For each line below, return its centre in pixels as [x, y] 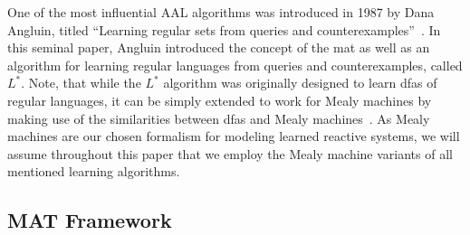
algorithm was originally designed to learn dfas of [300, 83]
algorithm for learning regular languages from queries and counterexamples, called [235, 65]
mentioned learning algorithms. [94, 171]
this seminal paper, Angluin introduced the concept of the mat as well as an [219, 47]
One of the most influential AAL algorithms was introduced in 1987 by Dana [221, 12]
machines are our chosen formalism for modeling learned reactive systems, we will [234, 136]
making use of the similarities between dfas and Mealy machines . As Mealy [219, 118]
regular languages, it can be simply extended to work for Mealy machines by [220, 100]
